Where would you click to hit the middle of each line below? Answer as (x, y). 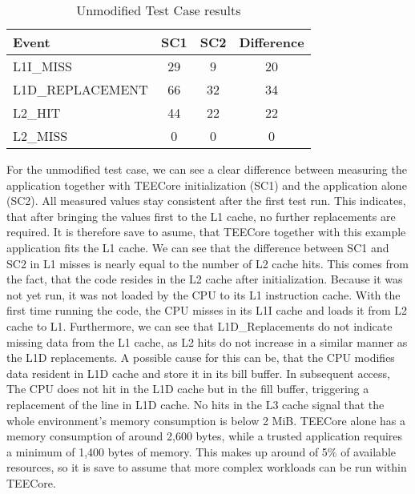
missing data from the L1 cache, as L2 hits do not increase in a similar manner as (207, 341)
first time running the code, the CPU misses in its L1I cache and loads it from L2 (207, 310)
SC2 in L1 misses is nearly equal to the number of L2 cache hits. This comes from (207, 263)
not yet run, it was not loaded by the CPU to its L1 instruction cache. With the (203, 294)
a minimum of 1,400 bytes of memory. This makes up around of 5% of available (201, 451)
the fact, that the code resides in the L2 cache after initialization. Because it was (205, 279)
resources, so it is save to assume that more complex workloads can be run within (207, 467)
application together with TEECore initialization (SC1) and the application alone (207, 185)
